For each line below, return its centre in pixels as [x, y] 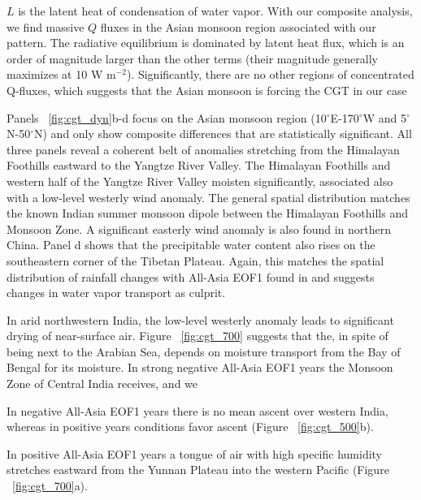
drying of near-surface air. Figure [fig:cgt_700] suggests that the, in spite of [197, 336]
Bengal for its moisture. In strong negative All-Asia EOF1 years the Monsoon [200, 367]
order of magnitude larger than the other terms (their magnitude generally [192, 58]
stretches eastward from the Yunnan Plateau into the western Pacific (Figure [198, 470]
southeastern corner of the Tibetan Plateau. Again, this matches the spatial [195, 260]
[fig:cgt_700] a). [50, 486]
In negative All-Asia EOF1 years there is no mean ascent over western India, [197, 410]
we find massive [46, 26]
